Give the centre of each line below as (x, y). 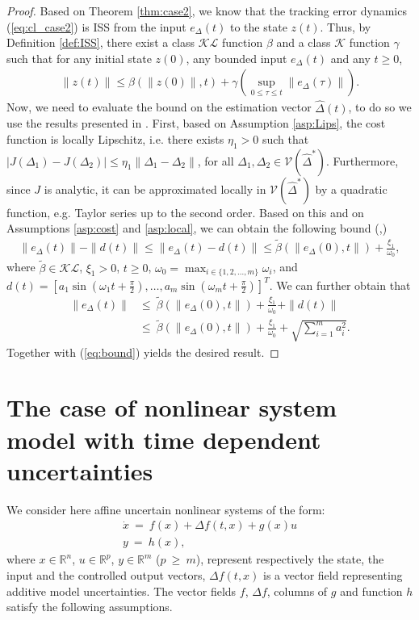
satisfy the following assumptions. (90, 607)
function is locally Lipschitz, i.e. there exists (115, 138)
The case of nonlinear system (172, 407)
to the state (259, 26)
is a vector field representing (333, 574)
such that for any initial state (79, 58)
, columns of (297, 591)
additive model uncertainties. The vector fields (122, 591)
